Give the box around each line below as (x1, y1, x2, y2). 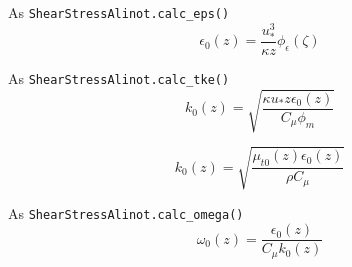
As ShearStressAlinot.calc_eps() (8, 2, 230, 22)
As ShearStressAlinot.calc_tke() (8, 67, 230, 88)
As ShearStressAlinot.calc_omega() (8, 202, 244, 223)
